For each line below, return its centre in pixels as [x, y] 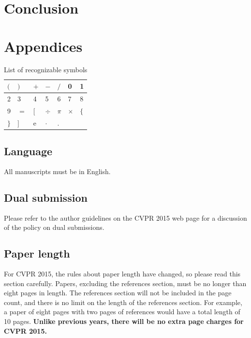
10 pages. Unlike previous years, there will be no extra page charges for [124, 321]
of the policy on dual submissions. [54, 227]
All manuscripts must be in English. [57, 171]
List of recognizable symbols [46, 69]
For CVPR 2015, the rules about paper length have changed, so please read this [122, 274]
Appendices [43, 46]
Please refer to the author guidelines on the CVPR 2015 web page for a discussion [125, 217]
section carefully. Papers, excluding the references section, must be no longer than [125, 283]
